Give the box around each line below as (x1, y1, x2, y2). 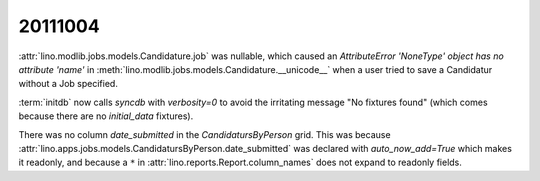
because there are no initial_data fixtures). (18, 110, 194, 122)
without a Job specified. (18, 78, 119, 90)
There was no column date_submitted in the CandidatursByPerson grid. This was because (18, 128, 391, 140)
